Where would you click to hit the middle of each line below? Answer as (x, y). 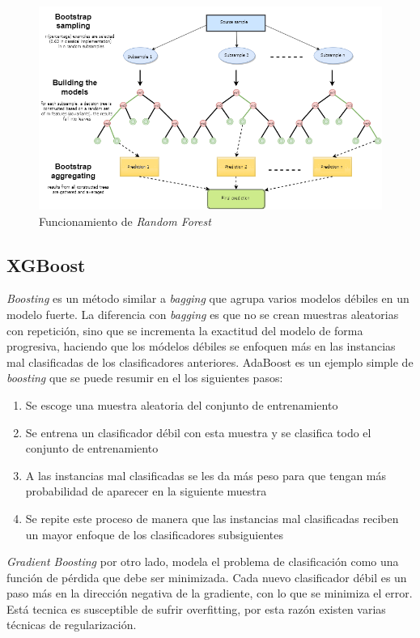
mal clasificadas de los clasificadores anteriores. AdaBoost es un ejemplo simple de (210, 362)
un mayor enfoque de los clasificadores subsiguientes (155, 534)
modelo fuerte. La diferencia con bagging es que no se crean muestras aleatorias (203, 314)
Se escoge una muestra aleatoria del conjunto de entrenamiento (182, 404)
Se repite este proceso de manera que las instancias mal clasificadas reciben (212, 518)
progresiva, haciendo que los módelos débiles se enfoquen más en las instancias (201, 346)
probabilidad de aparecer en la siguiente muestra (146, 491)
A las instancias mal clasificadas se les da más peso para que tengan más (206, 475)
